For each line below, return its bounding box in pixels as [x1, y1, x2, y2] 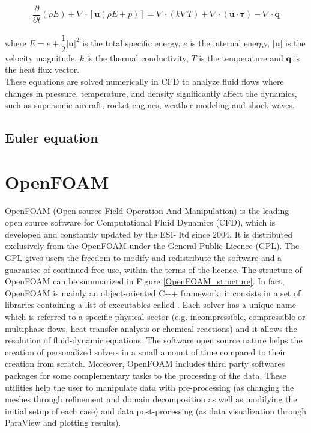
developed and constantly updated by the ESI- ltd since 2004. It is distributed [5, 227, 292, 240]
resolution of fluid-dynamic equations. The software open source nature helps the [5, 334, 303, 346]
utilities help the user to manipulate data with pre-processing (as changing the [5, 381, 294, 393]
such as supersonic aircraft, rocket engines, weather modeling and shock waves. [5, 99, 295, 111]
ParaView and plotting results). [5, 416, 121, 429]
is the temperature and [199, 51, 283, 64]
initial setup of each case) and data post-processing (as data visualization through [5, 404, 306, 417]
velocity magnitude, [5, 51, 77, 64]
